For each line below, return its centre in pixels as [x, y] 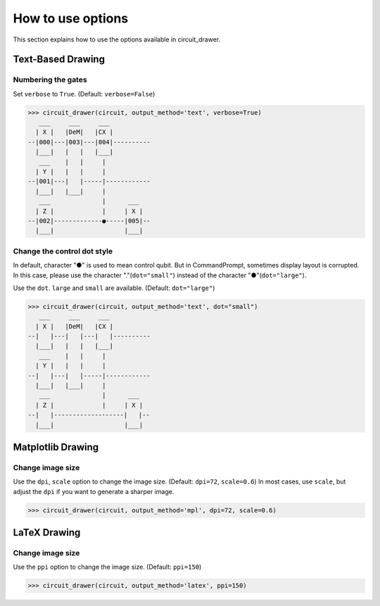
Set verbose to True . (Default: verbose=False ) [84, 94]
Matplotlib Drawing [56, 447]
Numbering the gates [50, 80]
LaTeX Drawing [47, 532]
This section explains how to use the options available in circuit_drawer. [117, 39]
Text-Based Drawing [59, 59]
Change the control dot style [63, 251]
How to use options [71, 18]
